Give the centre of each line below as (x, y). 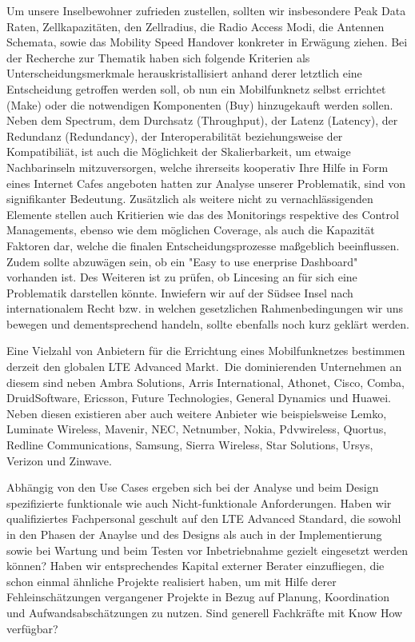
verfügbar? (32, 628)
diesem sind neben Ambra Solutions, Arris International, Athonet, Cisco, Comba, (206, 382)
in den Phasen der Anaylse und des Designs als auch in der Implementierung (194, 534)
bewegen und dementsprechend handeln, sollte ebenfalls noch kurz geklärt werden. (208, 323)
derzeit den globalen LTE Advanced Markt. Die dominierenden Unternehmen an (204, 367)
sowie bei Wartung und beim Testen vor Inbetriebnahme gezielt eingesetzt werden (207, 550)
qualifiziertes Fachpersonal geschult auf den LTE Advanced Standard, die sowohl (204, 518)
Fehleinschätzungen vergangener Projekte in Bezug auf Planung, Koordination (198, 597)
